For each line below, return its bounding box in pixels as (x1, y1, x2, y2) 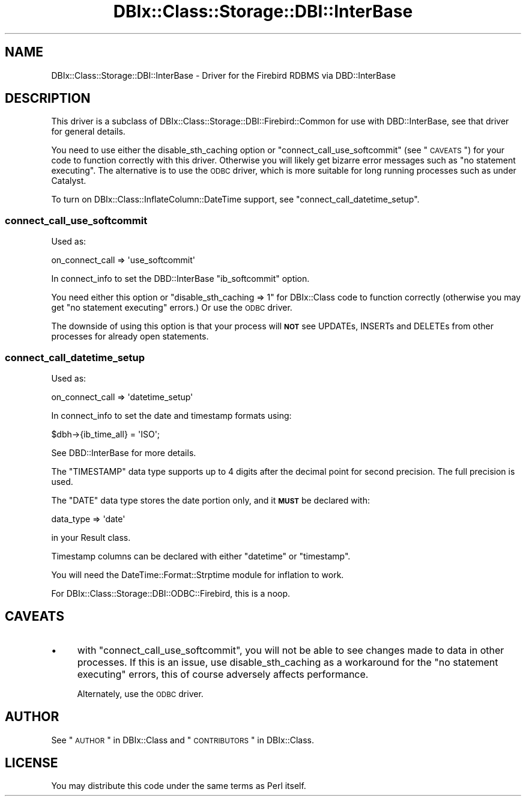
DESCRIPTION (5, 91, 91, 106)
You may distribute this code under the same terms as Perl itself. (51, 781, 306, 791)
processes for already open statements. (51, 331, 209, 342)
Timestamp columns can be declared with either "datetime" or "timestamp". (51, 550, 351, 561)
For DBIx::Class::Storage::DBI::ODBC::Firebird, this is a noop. (51, 588, 291, 598)
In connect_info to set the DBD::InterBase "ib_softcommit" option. (51, 273, 310, 284)
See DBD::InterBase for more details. (51, 447, 196, 458)
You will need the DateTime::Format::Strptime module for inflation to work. (51, 569, 344, 580)
